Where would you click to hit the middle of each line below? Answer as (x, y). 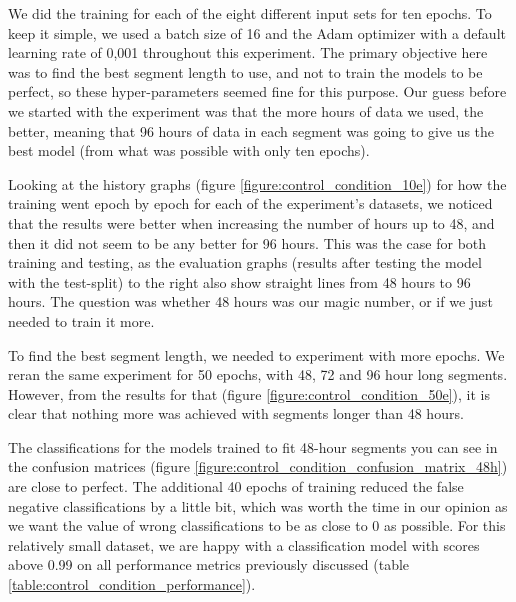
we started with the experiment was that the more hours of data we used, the (246, 110)
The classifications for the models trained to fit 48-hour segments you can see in (253, 446)
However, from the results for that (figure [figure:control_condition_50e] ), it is (249, 393)
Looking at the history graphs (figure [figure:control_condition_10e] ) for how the (257, 183)
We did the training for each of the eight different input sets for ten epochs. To (250, 13)
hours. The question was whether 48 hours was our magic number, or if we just (250, 301)
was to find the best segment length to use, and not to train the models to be (245, 71)
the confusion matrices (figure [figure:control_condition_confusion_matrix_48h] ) (258, 466)
